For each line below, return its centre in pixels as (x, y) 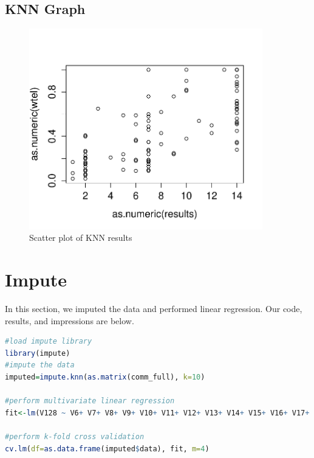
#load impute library (49, 342)
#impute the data (40, 365)
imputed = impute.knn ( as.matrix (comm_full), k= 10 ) (105, 377)
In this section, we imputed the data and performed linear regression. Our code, (154, 308)
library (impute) (38, 353)
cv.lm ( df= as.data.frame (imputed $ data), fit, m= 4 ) (107, 449)
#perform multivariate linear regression (90, 401)
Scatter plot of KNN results (81, 238)
